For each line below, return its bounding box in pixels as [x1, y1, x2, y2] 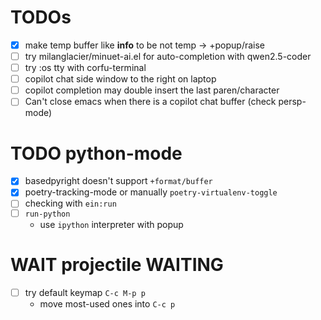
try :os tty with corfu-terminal [24, 62, 147, 74]
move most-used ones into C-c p [39, 298, 176, 310]
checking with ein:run [24, 197, 117, 210]
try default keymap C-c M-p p [24, 287, 146, 299]
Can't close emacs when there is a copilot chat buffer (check [24, 96, 277, 108]
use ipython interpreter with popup [39, 219, 184, 231]
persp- [278, 96, 307, 108]
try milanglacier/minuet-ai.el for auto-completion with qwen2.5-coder [24, 51, 312, 62]
